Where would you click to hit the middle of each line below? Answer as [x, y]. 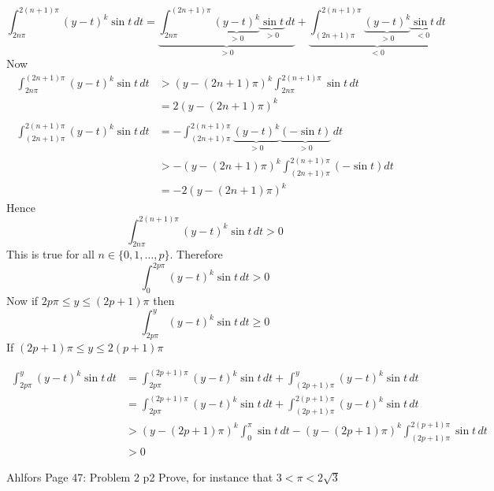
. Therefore [196, 254]
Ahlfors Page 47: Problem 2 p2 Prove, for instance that [140, 476]
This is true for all [50, 254]
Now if [22, 301]
